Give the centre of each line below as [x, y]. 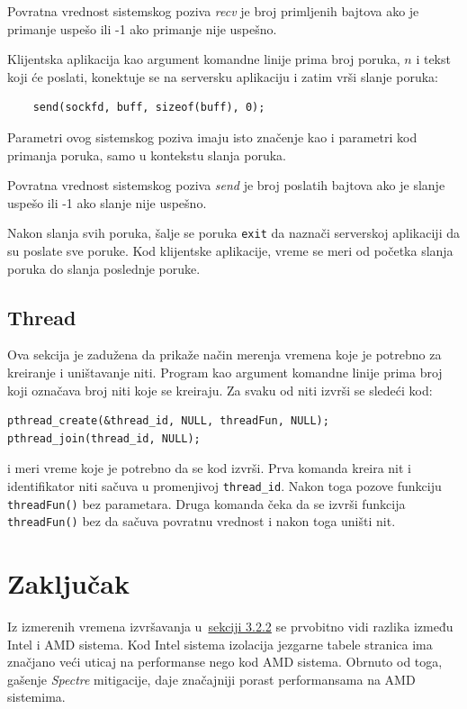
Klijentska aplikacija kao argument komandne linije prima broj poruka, [204, 59]
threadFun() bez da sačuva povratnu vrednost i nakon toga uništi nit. [202, 521]
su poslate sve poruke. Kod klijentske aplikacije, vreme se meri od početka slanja [230, 250]
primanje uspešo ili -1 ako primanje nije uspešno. [142, 28]
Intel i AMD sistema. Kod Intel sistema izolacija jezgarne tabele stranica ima [220, 644]
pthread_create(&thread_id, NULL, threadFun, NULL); [168, 421]
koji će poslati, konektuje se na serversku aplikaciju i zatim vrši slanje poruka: [223, 76]
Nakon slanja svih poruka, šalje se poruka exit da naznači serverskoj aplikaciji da [233, 233]
